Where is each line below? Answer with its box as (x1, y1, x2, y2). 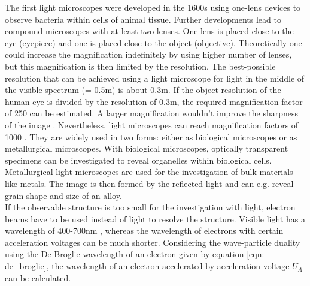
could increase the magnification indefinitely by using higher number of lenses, (5, 48, 292, 61)
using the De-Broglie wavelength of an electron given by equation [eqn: (5, 248, 265, 260)
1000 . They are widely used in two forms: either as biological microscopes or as (5, 130, 297, 143)
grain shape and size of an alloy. (5, 189, 122, 201)
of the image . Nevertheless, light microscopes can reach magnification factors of (5, 118, 299, 131)
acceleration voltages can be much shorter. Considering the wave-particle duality (5, 236, 300, 248)
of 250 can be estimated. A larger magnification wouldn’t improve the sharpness (5, 107, 299, 119)
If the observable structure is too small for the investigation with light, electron (5, 201, 296, 213)
